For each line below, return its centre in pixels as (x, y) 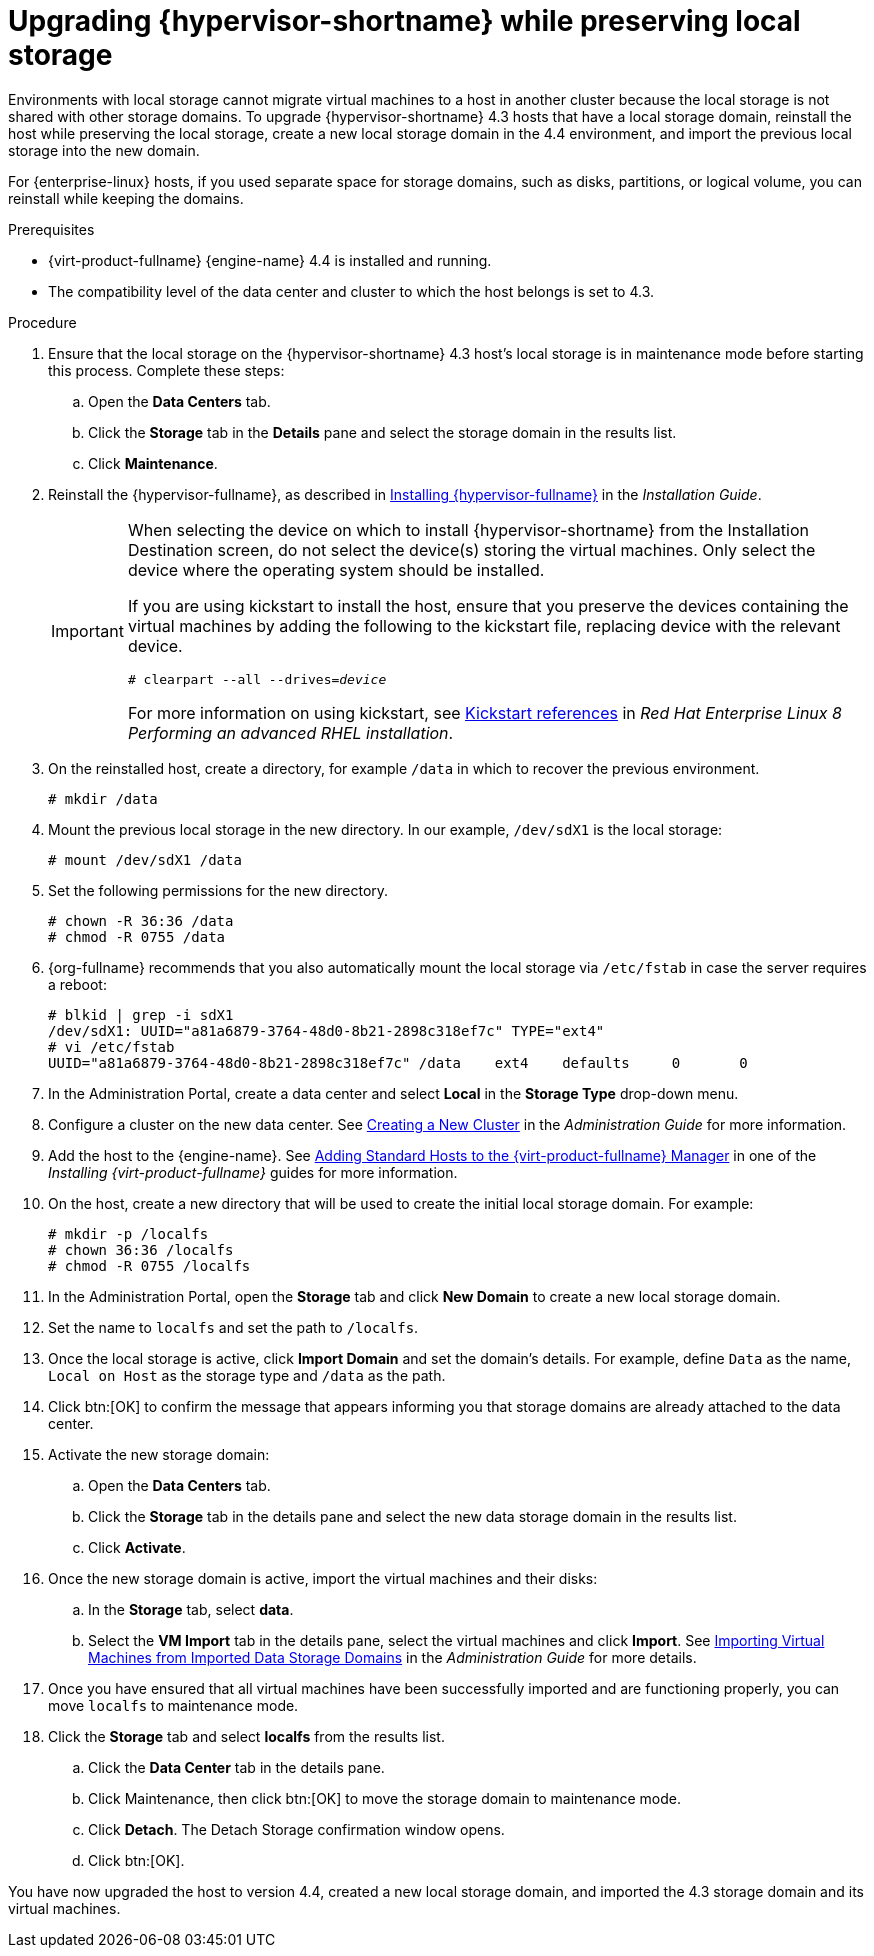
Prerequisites (51, 229)
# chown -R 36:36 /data (141, 920)
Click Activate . (137, 1547)
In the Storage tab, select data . (191, 1609)
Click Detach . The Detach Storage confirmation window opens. (296, 1829)
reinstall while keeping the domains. (126, 198)
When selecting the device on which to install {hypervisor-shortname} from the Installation (468, 529)
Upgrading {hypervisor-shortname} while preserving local (404, 21)
